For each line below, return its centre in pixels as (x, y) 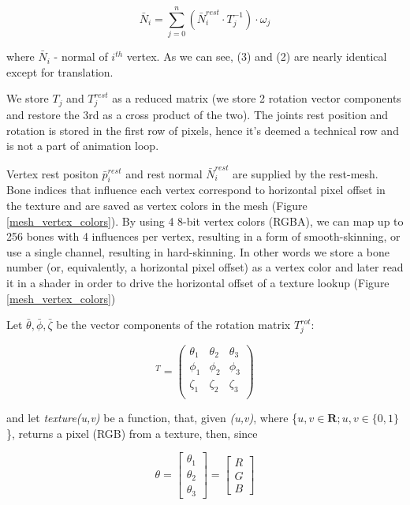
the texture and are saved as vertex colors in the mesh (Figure (157, 205)
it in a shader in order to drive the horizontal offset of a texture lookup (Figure (198, 282)
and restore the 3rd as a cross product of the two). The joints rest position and (198, 115)
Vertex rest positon (52, 173)
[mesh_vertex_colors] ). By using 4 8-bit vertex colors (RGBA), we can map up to (205, 221)
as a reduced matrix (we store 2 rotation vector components (257, 98)
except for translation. (60, 71)
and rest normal (164, 173)
